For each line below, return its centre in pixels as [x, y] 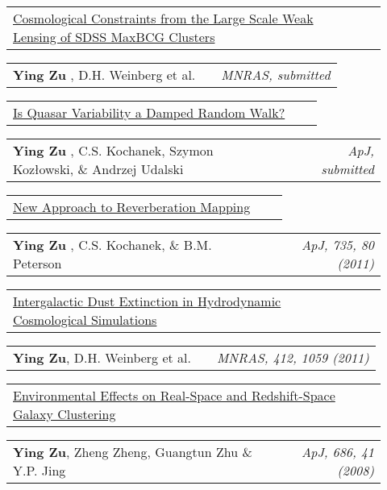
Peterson [37, 263]
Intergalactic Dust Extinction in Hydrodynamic [147, 301]
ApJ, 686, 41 [337, 452]
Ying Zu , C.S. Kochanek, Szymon [113, 150]
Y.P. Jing [40, 470]
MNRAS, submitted [276, 75]
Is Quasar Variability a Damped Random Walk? [149, 112]
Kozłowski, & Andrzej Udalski [98, 169]
